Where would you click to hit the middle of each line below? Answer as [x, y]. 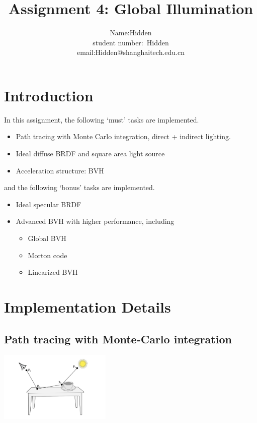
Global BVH [47, 238]
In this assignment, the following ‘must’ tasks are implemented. [102, 119]
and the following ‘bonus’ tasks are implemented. [79, 187]
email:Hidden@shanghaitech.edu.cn [131, 52]
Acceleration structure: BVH [60, 170]
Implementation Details [88, 306]
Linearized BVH [53, 272]
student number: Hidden [131, 42]
